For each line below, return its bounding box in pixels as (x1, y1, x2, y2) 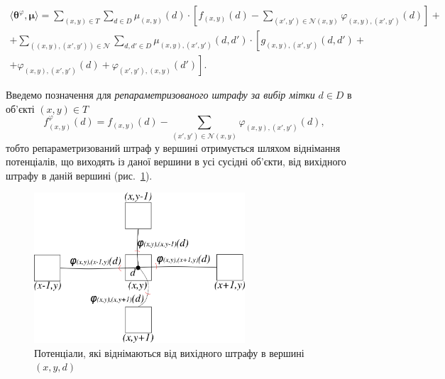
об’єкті (6, 101, 35, 116)
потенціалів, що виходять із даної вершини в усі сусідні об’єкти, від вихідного (6, 154, 346, 169)
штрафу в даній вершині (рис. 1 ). (6, 167, 153, 182)
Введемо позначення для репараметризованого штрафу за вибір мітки (6, 87, 315, 102)
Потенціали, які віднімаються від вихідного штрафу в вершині (34, 345, 304, 360)
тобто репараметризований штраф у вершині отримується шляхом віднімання (6, 140, 341, 155)
